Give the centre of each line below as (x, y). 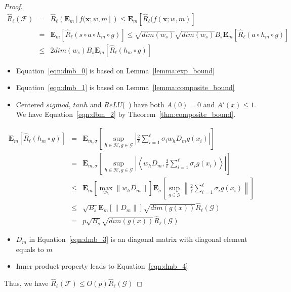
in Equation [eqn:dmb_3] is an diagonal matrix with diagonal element (138, 239)
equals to (30, 249)
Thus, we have (26, 283)
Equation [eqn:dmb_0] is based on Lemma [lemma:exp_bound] (115, 70)
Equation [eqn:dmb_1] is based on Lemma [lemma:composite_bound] (125, 87)
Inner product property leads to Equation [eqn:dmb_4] (102, 266)
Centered (30, 104)
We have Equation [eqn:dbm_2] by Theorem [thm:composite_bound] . (126, 114)
